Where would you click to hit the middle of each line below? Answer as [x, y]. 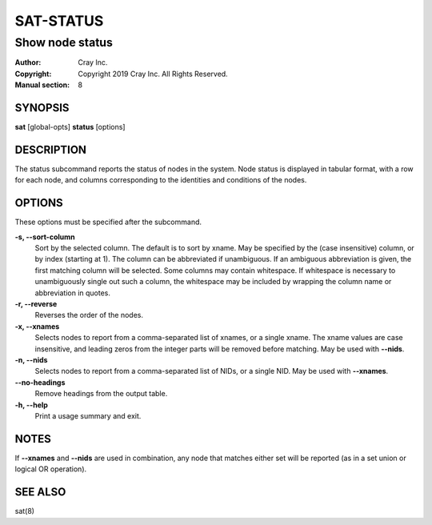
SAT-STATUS [59, 21]
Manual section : [42, 85]
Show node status [64, 42]
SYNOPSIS [42, 108]
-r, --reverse [36, 304]
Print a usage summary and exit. [88, 415]
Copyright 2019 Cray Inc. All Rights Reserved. [153, 74]
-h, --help [31, 405]
